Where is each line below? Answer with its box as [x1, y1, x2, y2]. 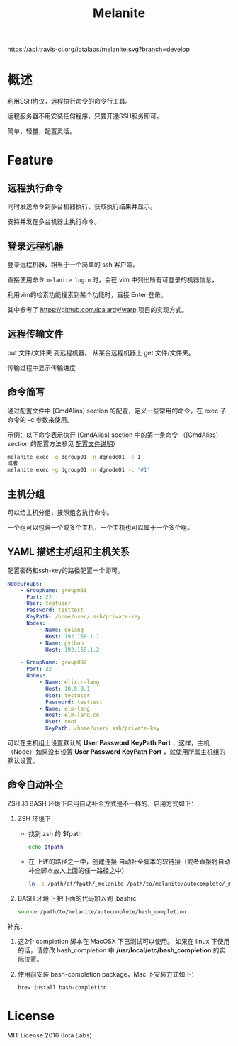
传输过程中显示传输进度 [7, 363, 76, 372]
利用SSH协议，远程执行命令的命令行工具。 [7, 97, 132, 106]
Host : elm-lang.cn [45, 711, 100, 719]
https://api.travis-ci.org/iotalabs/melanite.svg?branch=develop [7, 45, 190, 54]
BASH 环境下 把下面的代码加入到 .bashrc [17, 894, 137, 902]
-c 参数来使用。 [27, 415, 74, 423]
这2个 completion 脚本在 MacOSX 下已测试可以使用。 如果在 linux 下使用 [17, 937, 230, 945]
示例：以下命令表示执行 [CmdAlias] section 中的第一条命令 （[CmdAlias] [7, 430, 218, 439]
